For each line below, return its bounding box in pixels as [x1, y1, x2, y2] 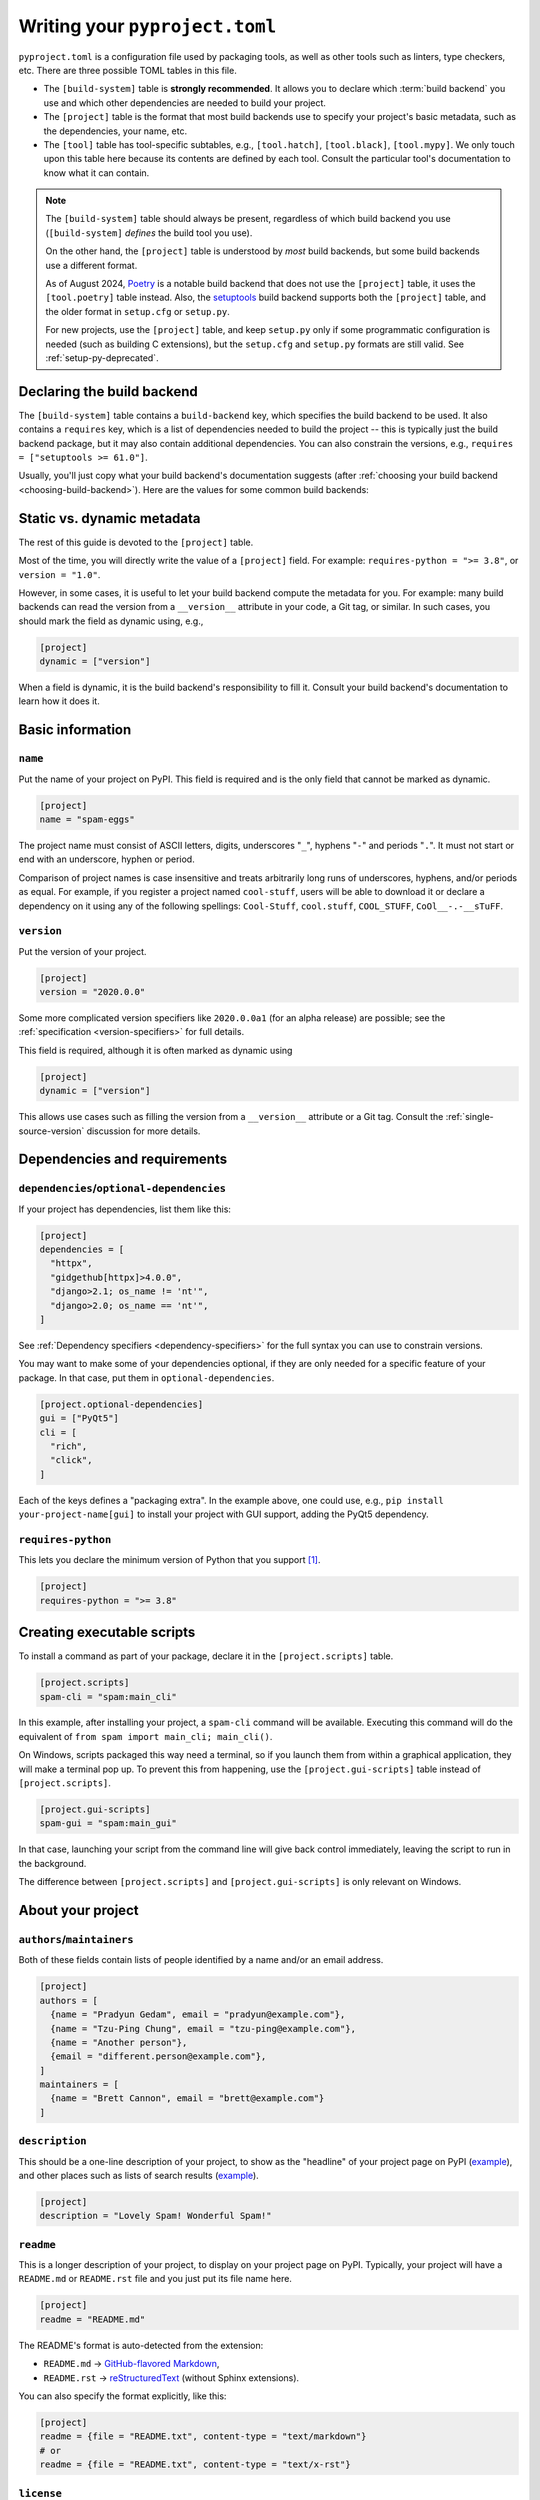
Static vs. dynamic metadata [18, 510, 201, 527]
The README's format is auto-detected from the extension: [18, 2339, 264, 2351]
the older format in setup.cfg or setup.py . [45, 305, 230, 317]
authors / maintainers [18, 1932, 134, 1946]
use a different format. [45, 259, 138, 271]
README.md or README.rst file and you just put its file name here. [18, 2273, 292, 2285]
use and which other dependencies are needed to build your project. [43, 96, 327, 109]
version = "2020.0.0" [39, 986, 146, 998]
